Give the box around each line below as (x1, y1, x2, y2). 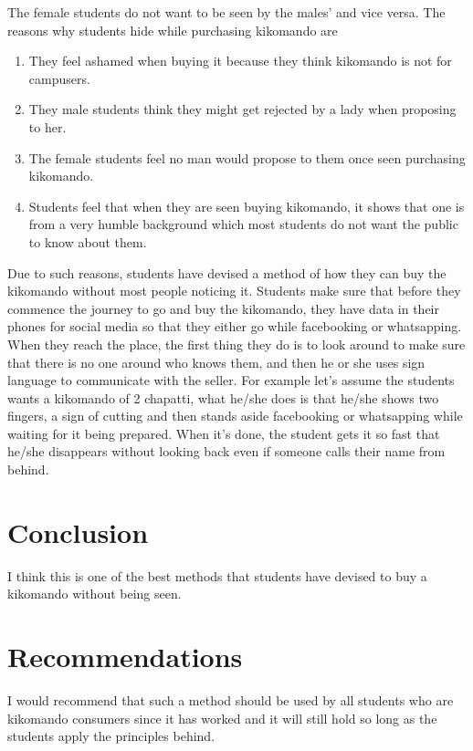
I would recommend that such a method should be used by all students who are (7, 691, 454, 710)
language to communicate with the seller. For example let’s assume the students (7, 370, 455, 390)
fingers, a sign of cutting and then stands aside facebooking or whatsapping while (7, 406, 463, 425)
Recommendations (7, 638, 243, 675)
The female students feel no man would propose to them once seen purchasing (28, 148, 466, 167)
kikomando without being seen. (7, 584, 182, 603)
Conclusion (7, 513, 149, 550)
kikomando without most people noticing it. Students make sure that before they (7, 281, 461, 300)
